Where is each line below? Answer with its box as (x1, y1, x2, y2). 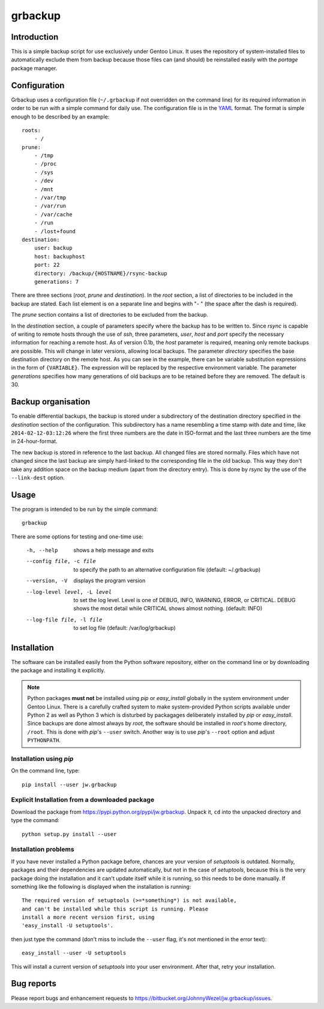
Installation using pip (11, 754, 74, 763)
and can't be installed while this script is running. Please (22, 905, 209, 912)
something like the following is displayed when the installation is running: (11, 883, 191, 890)
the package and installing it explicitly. (11, 667, 106, 674)
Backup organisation (11, 397, 91, 407)
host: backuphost (34, 253, 85, 260)
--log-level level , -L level (26, 588, 112, 595)
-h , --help (26, 547, 58, 553)
